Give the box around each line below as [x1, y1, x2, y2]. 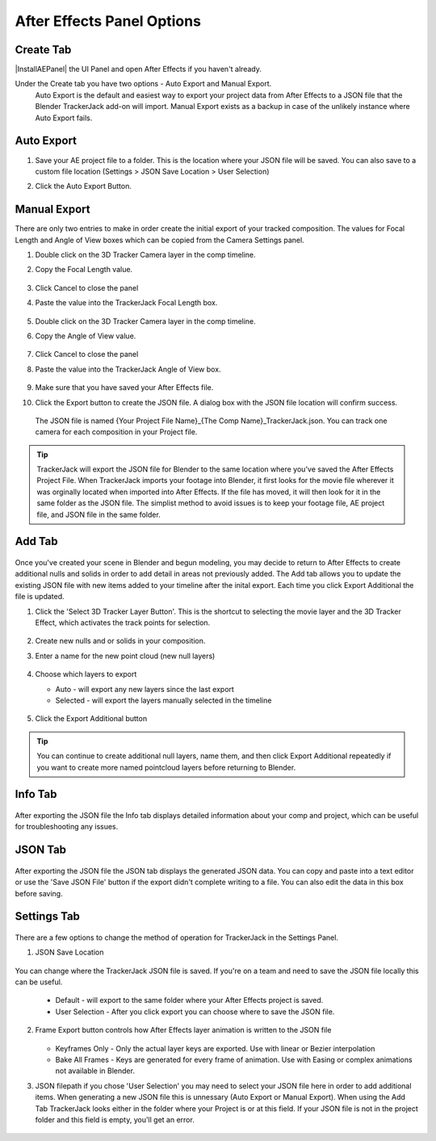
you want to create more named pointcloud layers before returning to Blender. [36, 762, 296, 772]
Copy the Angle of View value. [35, 331, 136, 341]
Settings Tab [15, 909, 81, 924]
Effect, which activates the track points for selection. [35, 618, 211, 627]
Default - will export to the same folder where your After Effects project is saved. [55, 996, 324, 1005]
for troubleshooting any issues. [15, 822, 119, 832]
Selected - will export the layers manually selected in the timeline [55, 695, 272, 705]
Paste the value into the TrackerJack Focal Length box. [35, 298, 218, 308]
